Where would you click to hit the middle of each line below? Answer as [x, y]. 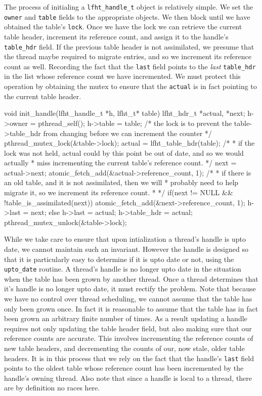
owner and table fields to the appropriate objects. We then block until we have [127, 16]
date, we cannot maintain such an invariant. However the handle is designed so [126, 249]
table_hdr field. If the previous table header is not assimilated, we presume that [129, 46]
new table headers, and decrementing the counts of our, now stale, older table [124, 348]
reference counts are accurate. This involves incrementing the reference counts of [129, 338]
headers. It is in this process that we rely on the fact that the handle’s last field [129, 358]
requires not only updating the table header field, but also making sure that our [128, 328]
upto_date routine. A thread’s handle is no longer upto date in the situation [123, 269]
